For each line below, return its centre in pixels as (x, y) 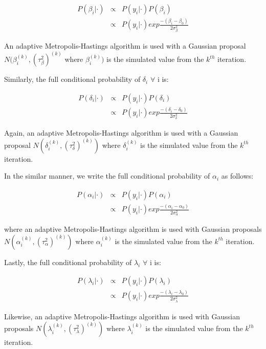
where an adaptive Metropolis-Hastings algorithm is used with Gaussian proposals (133, 229)
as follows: (237, 176)
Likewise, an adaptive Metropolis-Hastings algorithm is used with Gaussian (122, 316)
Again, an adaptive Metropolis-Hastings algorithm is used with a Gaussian (121, 133)
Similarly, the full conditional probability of (72, 79)
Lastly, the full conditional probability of (68, 262)
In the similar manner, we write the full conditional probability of (107, 176)
